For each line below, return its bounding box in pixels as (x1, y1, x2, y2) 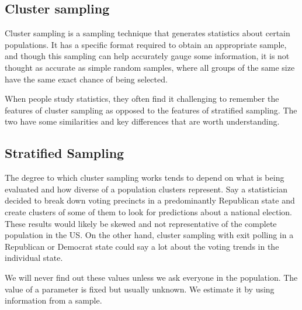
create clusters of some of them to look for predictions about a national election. (5, 205, 293, 218)
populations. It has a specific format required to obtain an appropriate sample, (5, 38, 287, 50)
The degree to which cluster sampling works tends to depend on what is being (5, 171, 284, 184)
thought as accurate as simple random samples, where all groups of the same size (5, 61, 295, 73)
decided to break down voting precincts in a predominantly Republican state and (5, 194, 295, 206)
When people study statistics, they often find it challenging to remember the (5, 92, 279, 105)
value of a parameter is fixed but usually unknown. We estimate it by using (5, 283, 275, 295)
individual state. (5, 252, 63, 264)
